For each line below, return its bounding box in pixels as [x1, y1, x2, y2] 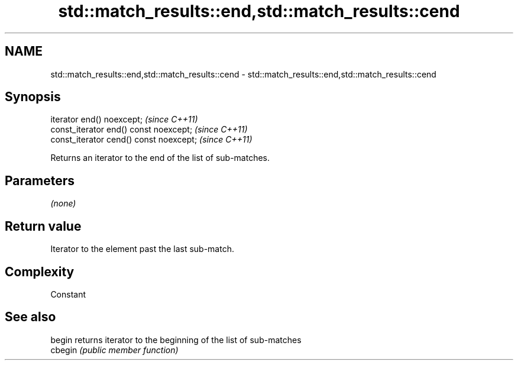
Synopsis [5, 89, 61, 105]
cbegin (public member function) [50, 344, 179, 355]
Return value [5, 218, 82, 234]
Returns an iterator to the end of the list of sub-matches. [50, 153, 270, 163]
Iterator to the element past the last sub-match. [50, 244, 234, 254]
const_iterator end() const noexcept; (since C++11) [50, 124, 248, 135]
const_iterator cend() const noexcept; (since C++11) [50, 134, 252, 145]
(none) [50, 198, 76, 209]
